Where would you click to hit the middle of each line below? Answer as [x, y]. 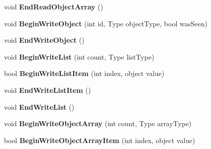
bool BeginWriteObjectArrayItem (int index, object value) [100, 140]
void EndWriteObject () [44, 40]
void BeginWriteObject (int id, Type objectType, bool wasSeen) [106, 23]
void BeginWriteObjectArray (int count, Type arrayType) [98, 123]
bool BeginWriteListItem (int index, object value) [84, 73]
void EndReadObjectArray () [54, 6]
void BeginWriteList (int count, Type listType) [79, 56]
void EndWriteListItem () [48, 90]
